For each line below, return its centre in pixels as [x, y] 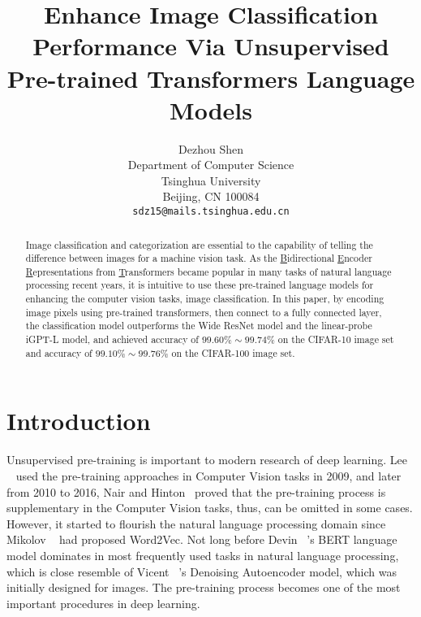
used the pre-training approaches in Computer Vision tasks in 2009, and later [208, 475]
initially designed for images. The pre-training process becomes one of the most [204, 587]
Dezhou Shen [211, 148]
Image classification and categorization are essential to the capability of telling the [199, 244]
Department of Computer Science [211, 165]
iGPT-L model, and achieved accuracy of [112, 339]
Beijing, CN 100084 [211, 196]
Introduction [79, 421]
